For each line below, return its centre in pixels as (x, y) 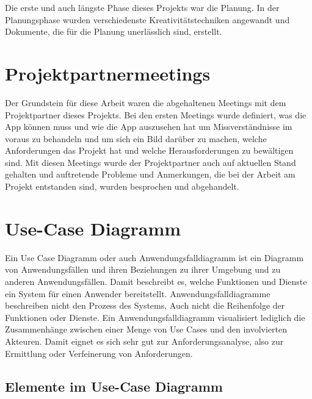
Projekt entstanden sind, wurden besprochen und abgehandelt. (122, 186)
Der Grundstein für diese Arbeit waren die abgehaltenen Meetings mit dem (146, 102)
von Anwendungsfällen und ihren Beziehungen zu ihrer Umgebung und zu (143, 269)
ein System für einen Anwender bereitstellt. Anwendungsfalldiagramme (138, 293)
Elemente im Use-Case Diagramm (114, 386)
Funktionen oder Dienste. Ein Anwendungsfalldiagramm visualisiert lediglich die (155, 317)
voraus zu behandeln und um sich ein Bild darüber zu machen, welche (136, 138)
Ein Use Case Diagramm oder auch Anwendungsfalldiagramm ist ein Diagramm (154, 257)
